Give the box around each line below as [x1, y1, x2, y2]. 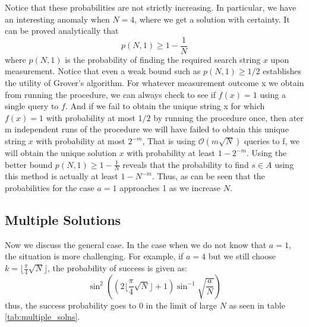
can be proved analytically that [5, 24, 119, 37]
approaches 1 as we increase [119, 182, 220, 194]
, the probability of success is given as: [48, 262, 187, 274]
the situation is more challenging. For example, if [5, 250, 184, 262]
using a [260, 88, 286, 100]
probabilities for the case [5, 182, 94, 194]
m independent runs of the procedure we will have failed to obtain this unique [5, 123, 289, 135]
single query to [5, 100, 59, 112]
